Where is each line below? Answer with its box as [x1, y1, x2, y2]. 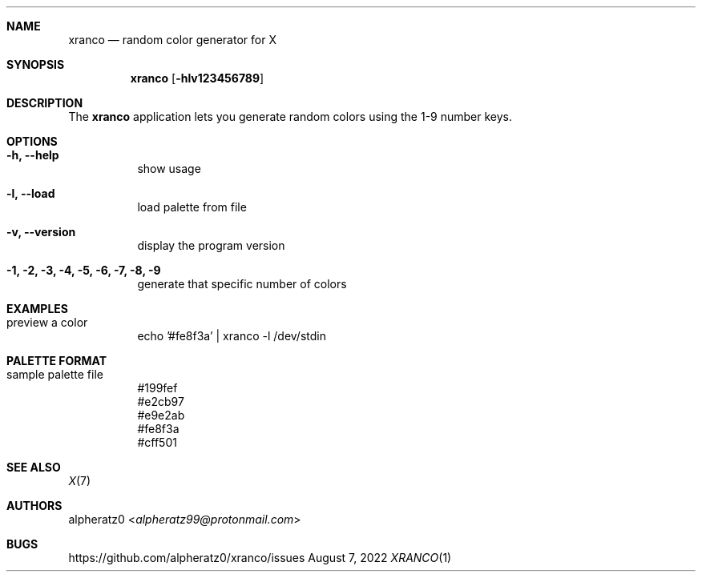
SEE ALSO [6, 460, 61, 474]
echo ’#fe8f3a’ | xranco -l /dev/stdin [137, 329, 326, 343]
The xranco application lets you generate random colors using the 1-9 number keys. [68, 110, 513, 123]
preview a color [6, 315, 88, 329]
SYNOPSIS [6, 58, 65, 71]
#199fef [137, 381, 178, 395]
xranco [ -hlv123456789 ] [130, 71, 264, 85]
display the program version [137, 239, 285, 252]
